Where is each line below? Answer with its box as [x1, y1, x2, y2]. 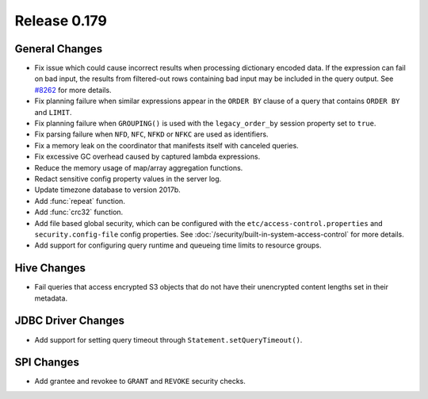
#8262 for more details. [34, 85, 112, 94]
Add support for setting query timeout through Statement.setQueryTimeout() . [34, 335, 303, 344]
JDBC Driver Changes [14, 314, 125, 328]
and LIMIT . [34, 107, 72, 117]
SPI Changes [14, 355, 79, 369]
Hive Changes [14, 262, 86, 275]
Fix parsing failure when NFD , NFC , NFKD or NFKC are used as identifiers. [34, 129, 269, 139]
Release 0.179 [14, 12, 107, 29]
